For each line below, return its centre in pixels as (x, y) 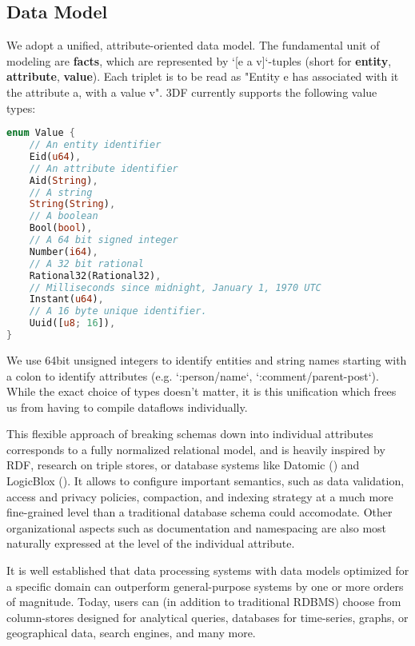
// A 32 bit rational (86, 263)
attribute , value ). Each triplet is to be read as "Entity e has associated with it (203, 76)
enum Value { (41, 133)
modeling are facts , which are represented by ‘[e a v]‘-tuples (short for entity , (199, 60)
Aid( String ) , (64, 180)
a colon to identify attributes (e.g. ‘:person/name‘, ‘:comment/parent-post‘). (193, 375)
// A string (61, 192)
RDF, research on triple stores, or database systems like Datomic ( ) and (183, 465)
